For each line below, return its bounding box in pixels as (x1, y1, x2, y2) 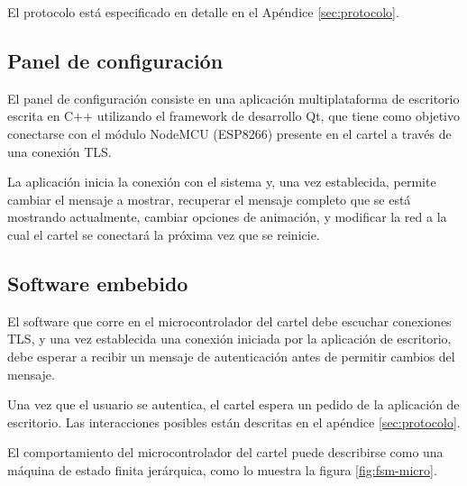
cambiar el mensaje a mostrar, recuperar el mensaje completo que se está (7, 189, 411, 208)
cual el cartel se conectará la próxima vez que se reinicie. (7, 225, 320, 243)
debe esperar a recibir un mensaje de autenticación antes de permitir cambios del (7, 346, 455, 365)
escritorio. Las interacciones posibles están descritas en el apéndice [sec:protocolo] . (7, 412, 461, 431)
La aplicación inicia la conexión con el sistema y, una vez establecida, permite (7, 172, 436, 191)
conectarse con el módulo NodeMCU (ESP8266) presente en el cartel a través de (7, 124, 452, 142)
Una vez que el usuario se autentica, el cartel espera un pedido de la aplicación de (7, 395, 460, 414)
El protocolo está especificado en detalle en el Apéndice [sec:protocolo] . (7, 3, 399, 21)
